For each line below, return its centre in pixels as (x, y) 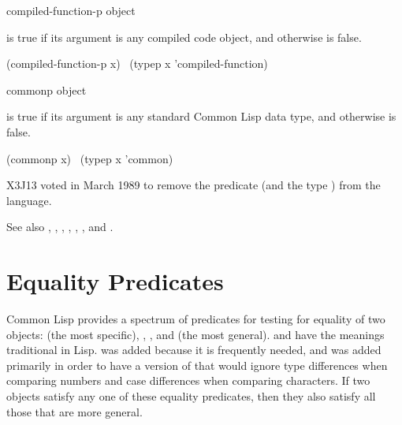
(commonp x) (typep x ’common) (90, 158)
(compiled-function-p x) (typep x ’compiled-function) (137, 63)
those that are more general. (74, 411)
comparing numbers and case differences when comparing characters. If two (188, 380)
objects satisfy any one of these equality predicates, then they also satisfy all (191, 396)
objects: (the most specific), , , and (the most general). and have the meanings (195, 334)
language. (29, 200)
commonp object (47, 89)
